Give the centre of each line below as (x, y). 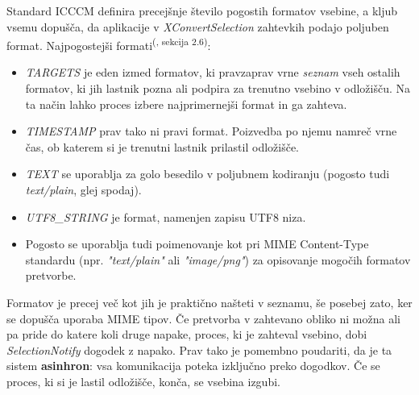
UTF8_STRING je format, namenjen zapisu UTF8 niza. (166, 216)
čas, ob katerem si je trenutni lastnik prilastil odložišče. (162, 146)
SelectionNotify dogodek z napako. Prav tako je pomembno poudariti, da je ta (199, 349)
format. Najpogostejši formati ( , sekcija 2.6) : (109, 44)
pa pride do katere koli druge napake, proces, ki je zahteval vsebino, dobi (187, 334)
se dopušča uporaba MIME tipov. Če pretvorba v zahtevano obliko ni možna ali (203, 318)
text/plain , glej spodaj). (83, 189)
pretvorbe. (51, 275)
